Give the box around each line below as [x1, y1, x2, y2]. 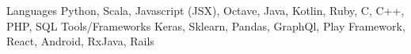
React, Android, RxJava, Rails [6, 33, 154, 49]
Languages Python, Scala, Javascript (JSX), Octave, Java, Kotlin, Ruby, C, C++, [6, 2, 405, 18]
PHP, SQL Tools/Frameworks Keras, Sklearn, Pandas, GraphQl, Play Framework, [6, 17, 405, 34]
